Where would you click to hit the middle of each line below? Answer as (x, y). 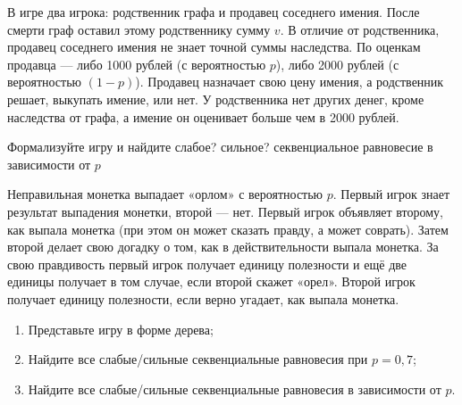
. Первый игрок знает (391, 194)
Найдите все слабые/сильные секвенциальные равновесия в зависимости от (235, 388)
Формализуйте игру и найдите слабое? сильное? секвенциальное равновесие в (220, 147)
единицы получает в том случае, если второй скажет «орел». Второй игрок (211, 281)
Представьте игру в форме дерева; (121, 329)
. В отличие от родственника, (360, 29)
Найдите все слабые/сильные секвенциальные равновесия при (198, 359)
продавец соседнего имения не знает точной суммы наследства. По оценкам (214, 47)
